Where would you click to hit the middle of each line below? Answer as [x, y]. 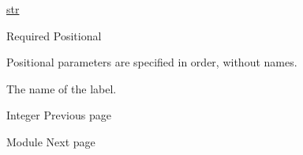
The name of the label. [62, 88]
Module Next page [51, 141]
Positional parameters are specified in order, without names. [152, 62]
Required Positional [54, 35]
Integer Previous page [59, 115]
